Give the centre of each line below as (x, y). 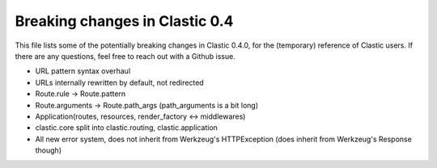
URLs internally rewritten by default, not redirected (119, 82)
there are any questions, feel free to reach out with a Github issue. (125, 56)
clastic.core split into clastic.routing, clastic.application (127, 128)
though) (49, 150)
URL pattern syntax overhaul (83, 71)
